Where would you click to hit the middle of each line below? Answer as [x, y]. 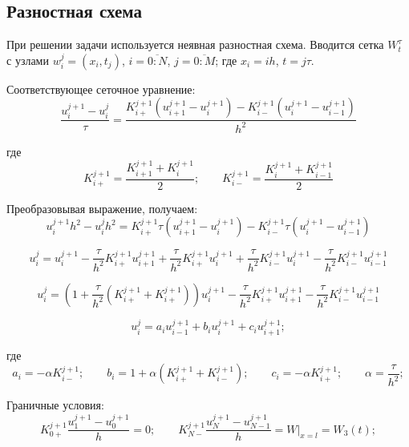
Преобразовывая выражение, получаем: [102, 208]
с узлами [28, 60]
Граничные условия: [55, 405]
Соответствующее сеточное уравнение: [101, 89]
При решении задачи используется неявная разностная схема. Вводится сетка [195, 44]
